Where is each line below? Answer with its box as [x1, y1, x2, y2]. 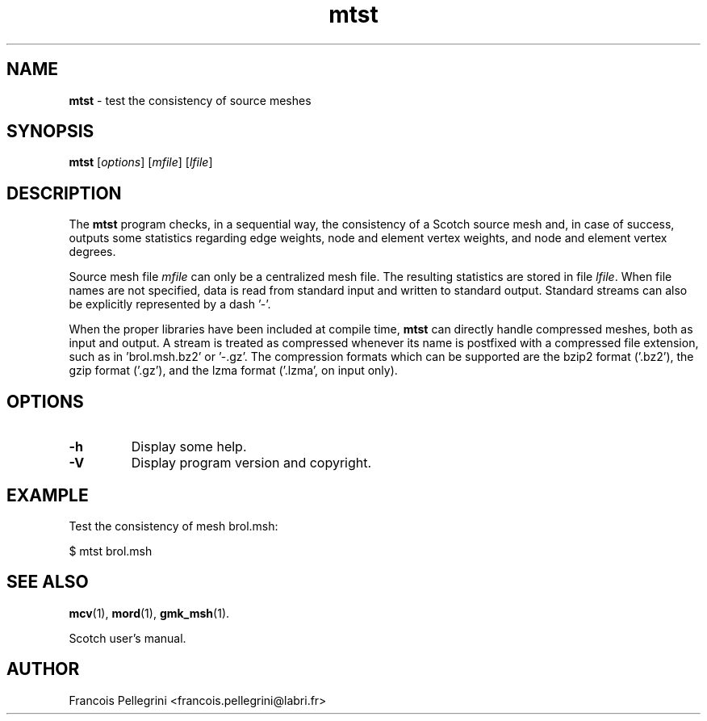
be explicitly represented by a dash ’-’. [69, 297, 271, 312]
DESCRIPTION [6, 182, 122, 203]
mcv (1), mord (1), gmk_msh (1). [69, 606, 230, 620]
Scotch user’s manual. [69, 631, 186, 645]
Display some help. [131, 438, 247, 455]
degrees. [69, 245, 116, 259]
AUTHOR [6, 659, 80, 680]
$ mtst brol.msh [69, 543, 153, 558]
